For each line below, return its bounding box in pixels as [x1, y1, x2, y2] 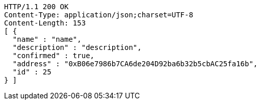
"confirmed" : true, [12, 51, 95, 60]
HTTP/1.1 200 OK [4, 3, 69, 11]
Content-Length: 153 [4, 19, 86, 27]
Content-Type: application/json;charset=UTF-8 [4, 11, 193, 19]
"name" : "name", [12, 35, 82, 43]
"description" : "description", [12, 43, 142, 51]
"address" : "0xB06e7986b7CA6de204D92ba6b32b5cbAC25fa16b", [12, 60, 258, 68]
